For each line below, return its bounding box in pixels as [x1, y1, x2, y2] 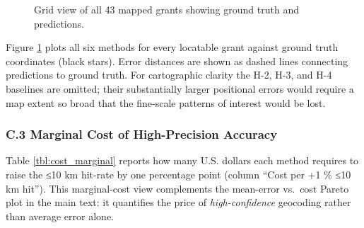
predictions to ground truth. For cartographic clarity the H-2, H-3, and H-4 [6, 67, 332, 82]
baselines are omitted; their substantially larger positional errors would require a [6, 81, 354, 96]
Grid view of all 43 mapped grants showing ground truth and [34, 2, 299, 16]
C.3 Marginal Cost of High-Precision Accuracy [6, 125, 278, 143]
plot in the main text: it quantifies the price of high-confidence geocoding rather [6, 195, 351, 210]
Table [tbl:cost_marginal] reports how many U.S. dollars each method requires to [6, 153, 359, 168]
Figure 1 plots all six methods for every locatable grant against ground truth [6, 40, 339, 55]
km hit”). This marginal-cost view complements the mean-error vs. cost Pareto [6, 181, 349, 195]
